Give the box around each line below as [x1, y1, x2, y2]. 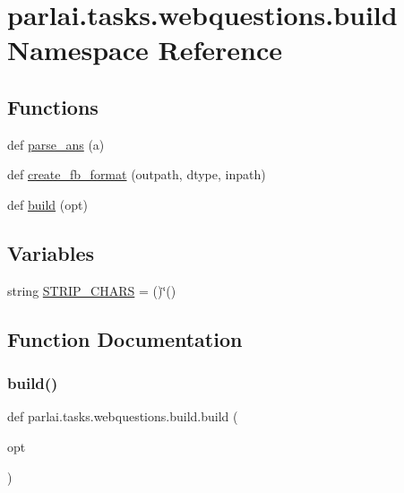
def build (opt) [7, 195, 88, 213]
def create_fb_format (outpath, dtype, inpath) [7, 165, 266, 184]
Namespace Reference [7, 31, 282, 68]
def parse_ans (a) [7, 134, 105, 153]
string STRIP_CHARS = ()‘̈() [7, 281, 176, 299]
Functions [7, 92, 99, 120]
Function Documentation [7, 324, 243, 352]
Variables [7, 238, 95, 266]
